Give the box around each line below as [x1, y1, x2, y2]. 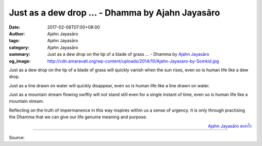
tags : [9, 38, 20, 44]
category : [9, 44, 30, 50]
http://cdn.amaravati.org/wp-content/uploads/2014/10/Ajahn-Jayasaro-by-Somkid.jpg [47, 58, 219, 64]
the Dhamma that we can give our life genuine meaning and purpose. [9, 114, 147, 120]
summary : [9, 51, 31, 57]
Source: [9, 135, 25, 141]
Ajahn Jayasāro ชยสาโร [208, 123, 252, 129]
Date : [9, 24, 20, 30]
